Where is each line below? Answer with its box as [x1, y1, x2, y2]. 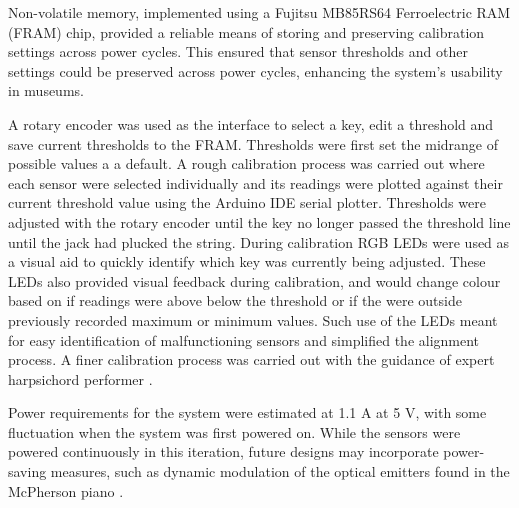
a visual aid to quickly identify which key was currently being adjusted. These [8, 251, 486, 272]
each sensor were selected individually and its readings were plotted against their [8, 172, 503, 193]
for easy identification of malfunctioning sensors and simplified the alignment [8, 329, 480, 350]
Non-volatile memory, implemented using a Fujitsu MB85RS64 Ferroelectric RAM [8, 2, 511, 22]
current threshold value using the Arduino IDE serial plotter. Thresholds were [8, 192, 486, 213]
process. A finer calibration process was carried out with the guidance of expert [8, 349, 495, 370]
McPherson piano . [8, 480, 124, 501]
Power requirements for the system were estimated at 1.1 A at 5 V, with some [8, 402, 487, 423]
